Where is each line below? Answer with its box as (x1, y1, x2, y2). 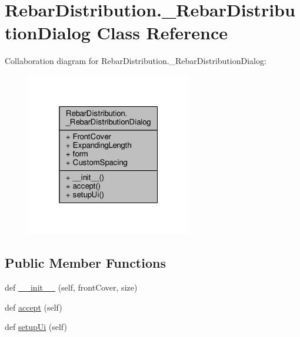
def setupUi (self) (5, 321, 67, 333)
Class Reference (96, 21, 228, 45)
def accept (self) (5, 301, 62, 313)
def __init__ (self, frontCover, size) (5, 281, 138, 294)
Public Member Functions (5, 254, 166, 272)
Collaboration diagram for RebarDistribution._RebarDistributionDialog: (5, 55, 266, 67)
